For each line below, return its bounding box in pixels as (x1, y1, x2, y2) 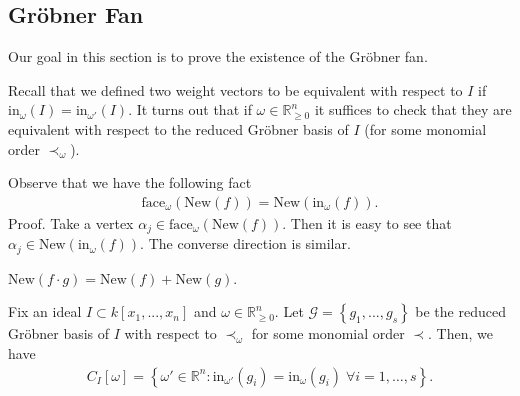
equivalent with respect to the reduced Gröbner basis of (8, 118, 349, 139)
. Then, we (428, 323, 493, 344)
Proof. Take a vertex (8, 212, 134, 233)
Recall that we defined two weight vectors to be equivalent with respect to (8, 79, 463, 100)
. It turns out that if (128, 99, 252, 120)
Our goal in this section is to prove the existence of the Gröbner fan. (8, 46, 428, 67)
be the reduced (415, 301, 506, 322)
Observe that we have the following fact (8, 172, 252, 193)
